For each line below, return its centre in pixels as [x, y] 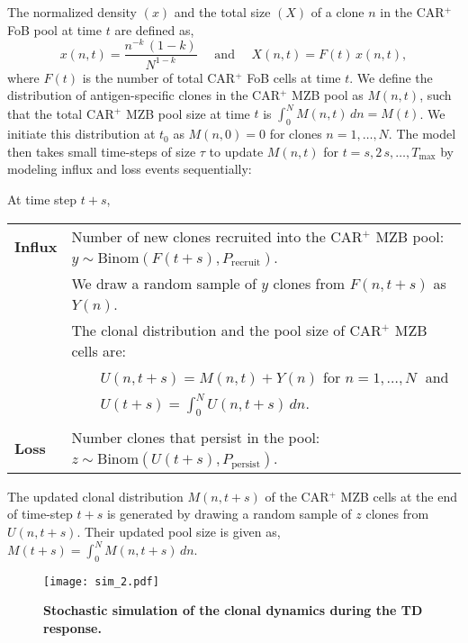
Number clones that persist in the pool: [196, 437]
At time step [42, 199]
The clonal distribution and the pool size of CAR [226, 330]
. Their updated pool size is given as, [179, 531]
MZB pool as [328, 95]
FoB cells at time [294, 77]
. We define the [391, 77]
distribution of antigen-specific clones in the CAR [144, 95]
